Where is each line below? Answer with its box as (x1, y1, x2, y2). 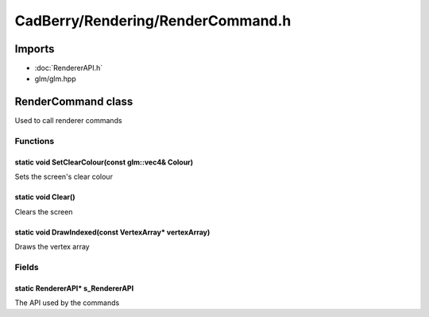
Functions (14, 136, 55, 147)
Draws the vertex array (14, 242, 91, 252)
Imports (14, 42, 55, 56)
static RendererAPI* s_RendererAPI (14, 283, 134, 293)
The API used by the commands (14, 298, 120, 307)
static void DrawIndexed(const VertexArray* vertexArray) (14, 227, 211, 237)
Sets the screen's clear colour (14, 172, 113, 182)
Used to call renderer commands (14, 116, 122, 126)
